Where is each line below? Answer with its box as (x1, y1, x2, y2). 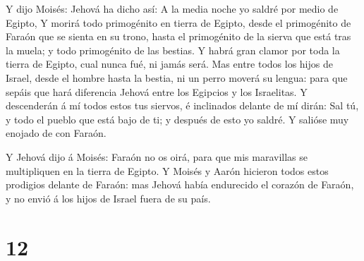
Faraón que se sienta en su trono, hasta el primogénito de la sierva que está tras (6, 29, 351, 44)
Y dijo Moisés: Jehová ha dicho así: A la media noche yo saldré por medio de (6, 1, 339, 16)
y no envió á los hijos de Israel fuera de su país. (6, 190, 211, 205)
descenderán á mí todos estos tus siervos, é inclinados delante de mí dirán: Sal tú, (6, 98, 359, 113)
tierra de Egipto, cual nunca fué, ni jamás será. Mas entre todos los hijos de (6, 56, 333, 71)
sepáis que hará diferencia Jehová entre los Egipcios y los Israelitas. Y (6, 84, 308, 99)
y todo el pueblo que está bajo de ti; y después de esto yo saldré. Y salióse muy (6, 111, 349, 126)
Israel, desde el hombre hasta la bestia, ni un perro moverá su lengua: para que (6, 70, 348, 85)
